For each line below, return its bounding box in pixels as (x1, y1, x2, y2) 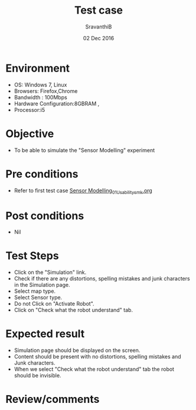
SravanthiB (85, 23, 112, 30)
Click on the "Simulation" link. (14, 269, 87, 276)
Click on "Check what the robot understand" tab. (14, 306, 133, 314)
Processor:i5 (14, 106, 45, 113)
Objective (5, 127, 54, 140)
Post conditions (5, 209, 84, 222)
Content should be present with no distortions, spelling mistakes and (14, 353, 181, 360)
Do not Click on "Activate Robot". (14, 300, 95, 308)
